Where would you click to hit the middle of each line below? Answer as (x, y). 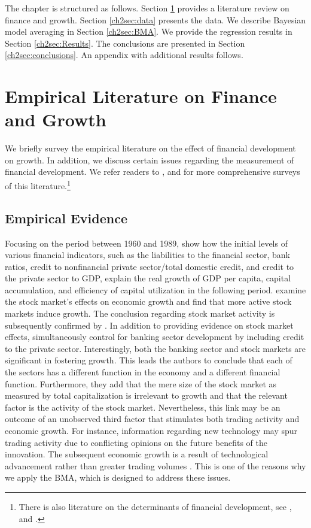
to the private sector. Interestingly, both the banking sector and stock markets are (155, 348)
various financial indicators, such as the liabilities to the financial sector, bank (147, 255)
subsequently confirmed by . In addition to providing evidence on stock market (149, 325)
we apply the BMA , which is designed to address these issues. (118, 477)
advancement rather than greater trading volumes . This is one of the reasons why (155, 465)
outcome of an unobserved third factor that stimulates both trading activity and (152, 419)
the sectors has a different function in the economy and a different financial (143, 372)
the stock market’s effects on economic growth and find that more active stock (148, 301)
